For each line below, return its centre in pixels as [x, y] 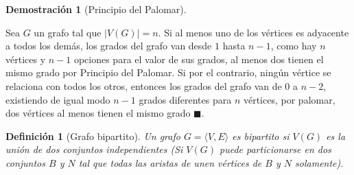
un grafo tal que [68, 32]
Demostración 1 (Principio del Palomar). [96, 9]
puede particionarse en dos [275, 149]
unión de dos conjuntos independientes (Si [94, 149]
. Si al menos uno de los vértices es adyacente [253, 32]
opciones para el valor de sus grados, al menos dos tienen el [199, 59]
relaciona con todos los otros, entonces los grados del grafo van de [144, 85]
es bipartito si [261, 136]
